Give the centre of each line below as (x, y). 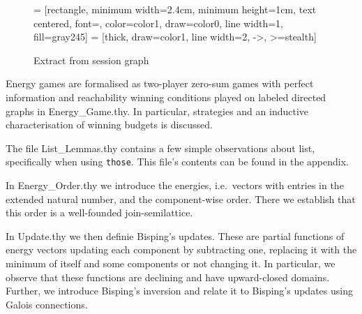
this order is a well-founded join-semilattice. (99, 212)
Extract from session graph (91, 60)
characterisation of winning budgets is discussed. (109, 125)
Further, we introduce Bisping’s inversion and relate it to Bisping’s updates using (179, 291)
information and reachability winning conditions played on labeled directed (166, 97)
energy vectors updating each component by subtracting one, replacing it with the (181, 249)
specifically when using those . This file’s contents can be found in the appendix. (177, 162)
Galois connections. (47, 304)
